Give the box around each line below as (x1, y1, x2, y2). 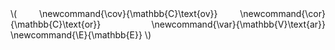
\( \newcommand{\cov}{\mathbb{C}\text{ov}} (10, 8, 218, 19)
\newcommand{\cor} (239, 8, 326, 19)
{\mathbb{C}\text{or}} (10, 18, 102, 30)
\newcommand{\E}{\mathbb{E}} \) (10, 29, 152, 41)
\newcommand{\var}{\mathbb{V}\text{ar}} (151, 18, 326, 30)
